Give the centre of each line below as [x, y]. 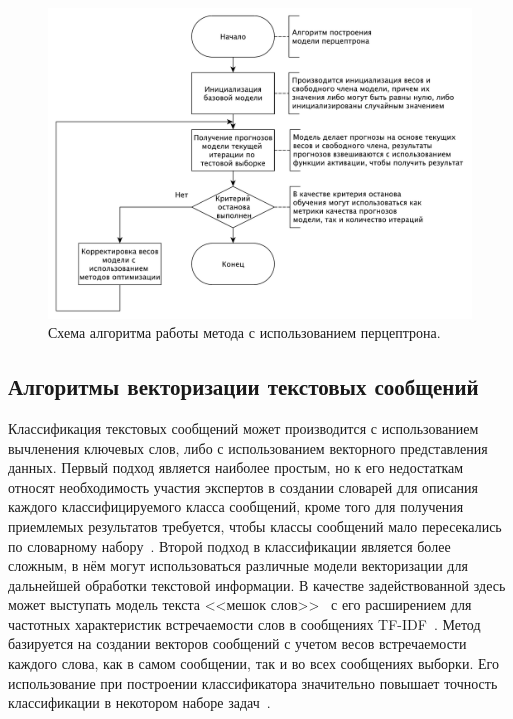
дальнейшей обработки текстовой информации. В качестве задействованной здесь [257, 584]
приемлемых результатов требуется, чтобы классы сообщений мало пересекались [255, 525]
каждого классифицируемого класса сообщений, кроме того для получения [236, 506]
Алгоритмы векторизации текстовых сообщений [243, 386]
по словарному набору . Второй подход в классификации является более [229, 545]
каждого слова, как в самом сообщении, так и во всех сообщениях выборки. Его [253, 663]
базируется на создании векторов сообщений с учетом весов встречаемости [237, 643]
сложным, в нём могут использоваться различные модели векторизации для [238, 565]
